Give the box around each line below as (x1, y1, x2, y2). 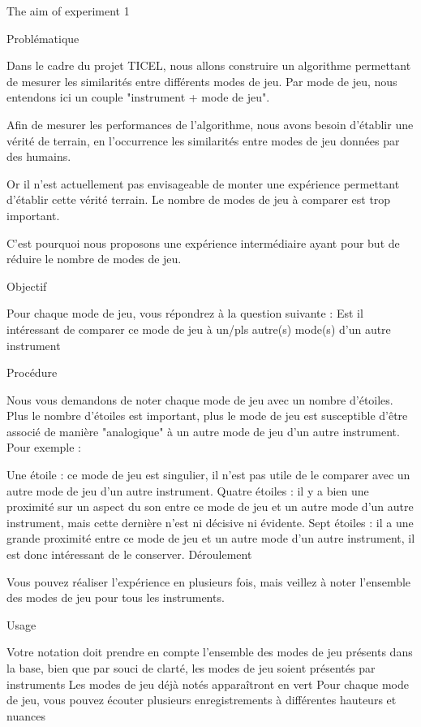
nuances (6, 707, 45, 724)
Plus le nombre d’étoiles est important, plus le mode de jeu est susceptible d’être (6, 407, 408, 424)
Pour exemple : (6, 439, 82, 456)
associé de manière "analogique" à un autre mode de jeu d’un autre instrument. (6, 422, 400, 439)
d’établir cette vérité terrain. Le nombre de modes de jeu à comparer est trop (6, 191, 391, 208)
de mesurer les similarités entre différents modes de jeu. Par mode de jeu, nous (6, 72, 397, 89)
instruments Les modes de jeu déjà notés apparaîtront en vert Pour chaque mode (6, 675, 410, 692)
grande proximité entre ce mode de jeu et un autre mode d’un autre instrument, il (6, 530, 415, 547)
